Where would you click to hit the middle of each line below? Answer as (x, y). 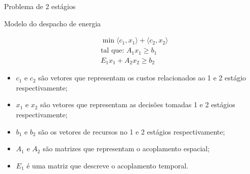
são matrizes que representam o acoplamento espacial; (126, 148)
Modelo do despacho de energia (53, 23)
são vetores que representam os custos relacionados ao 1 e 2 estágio (142, 78)
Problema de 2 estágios (40, 6)
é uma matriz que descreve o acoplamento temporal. (107, 165)
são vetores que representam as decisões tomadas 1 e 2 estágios (138, 104)
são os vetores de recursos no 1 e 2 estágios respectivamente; (132, 131)
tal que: (112, 51)
